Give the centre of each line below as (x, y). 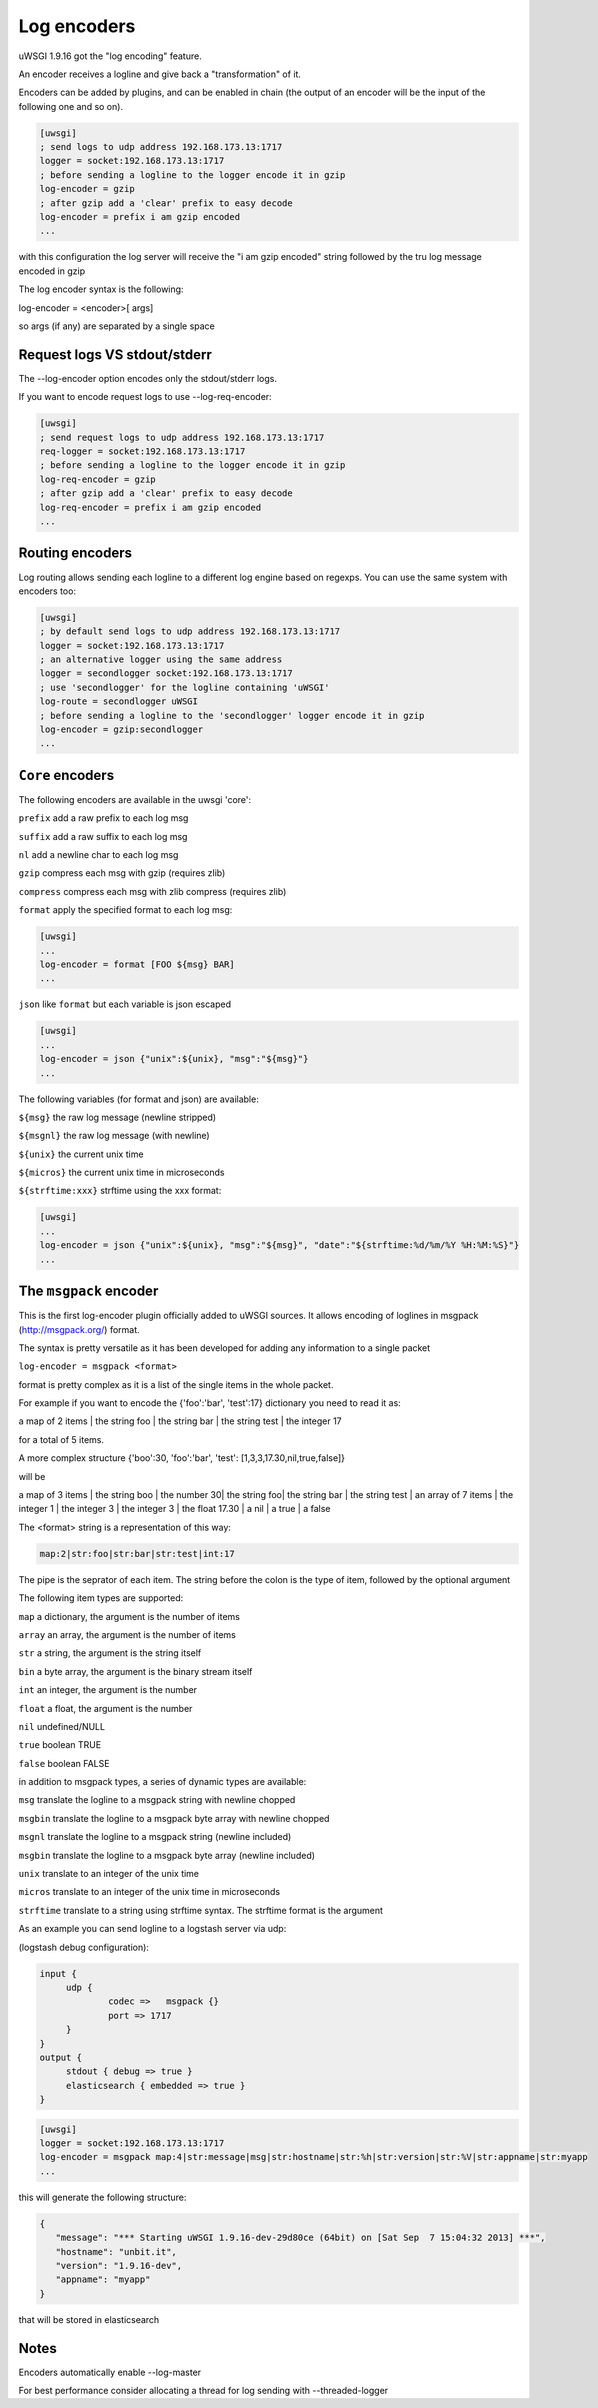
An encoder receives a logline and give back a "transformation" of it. (160, 74)
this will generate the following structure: (102, 2197)
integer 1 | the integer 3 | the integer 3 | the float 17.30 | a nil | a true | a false (174, 1509)
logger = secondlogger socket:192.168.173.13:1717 (166, 673)
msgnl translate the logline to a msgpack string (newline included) (155, 1837)
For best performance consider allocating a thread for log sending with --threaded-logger (203, 2391)
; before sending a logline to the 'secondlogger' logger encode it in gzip (232, 715)
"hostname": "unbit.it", (116, 2251)
